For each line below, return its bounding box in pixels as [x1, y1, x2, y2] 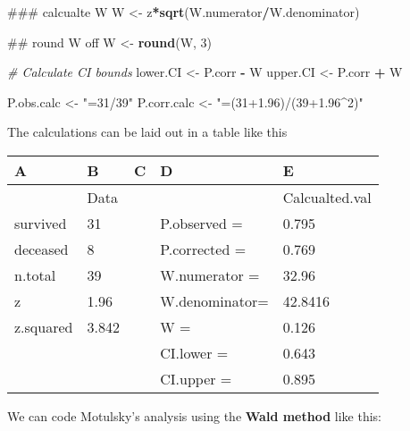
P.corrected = [160, 238, 247, 259]
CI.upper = [160, 368, 232, 389]
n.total [14, 264, 56, 285]
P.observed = [160, 212, 243, 233]
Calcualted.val [282, 186, 372, 207]
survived [14, 212, 67, 233]
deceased [14, 238, 69, 259]
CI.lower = [160, 342, 229, 363]
